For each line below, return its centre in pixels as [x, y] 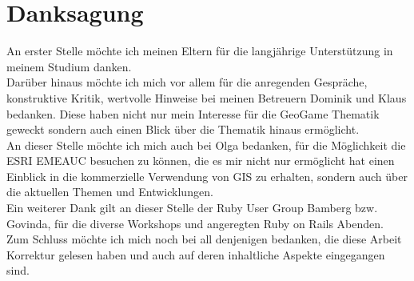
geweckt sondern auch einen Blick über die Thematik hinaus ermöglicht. [183, 129]
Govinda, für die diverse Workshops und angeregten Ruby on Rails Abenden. [195, 223]
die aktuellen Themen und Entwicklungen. [110, 192]
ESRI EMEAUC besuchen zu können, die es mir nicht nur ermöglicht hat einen [201, 161]
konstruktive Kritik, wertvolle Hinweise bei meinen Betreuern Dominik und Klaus [207, 97]
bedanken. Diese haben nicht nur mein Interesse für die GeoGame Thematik [193, 113]
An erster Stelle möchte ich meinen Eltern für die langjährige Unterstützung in [200, 51]
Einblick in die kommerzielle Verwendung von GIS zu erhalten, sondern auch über [207, 176]
